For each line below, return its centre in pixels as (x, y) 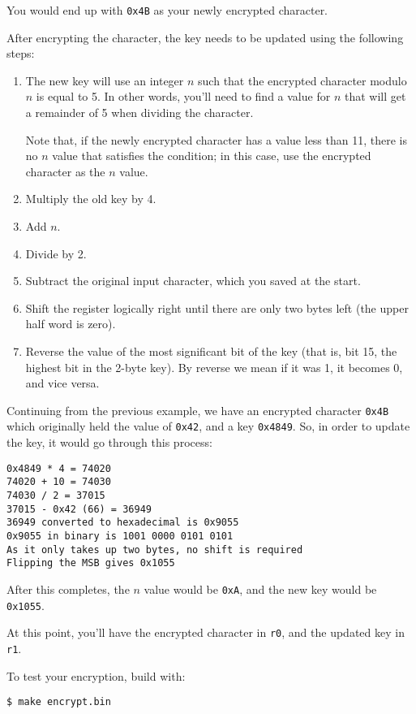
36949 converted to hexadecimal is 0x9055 (123, 523)
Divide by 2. (56, 253)
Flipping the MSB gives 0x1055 (91, 563)
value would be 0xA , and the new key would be (260, 589)
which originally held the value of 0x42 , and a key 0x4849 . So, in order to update (208, 426)
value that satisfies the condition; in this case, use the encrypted (212, 156)
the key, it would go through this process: (109, 442)
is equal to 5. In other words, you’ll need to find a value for (183, 96)
